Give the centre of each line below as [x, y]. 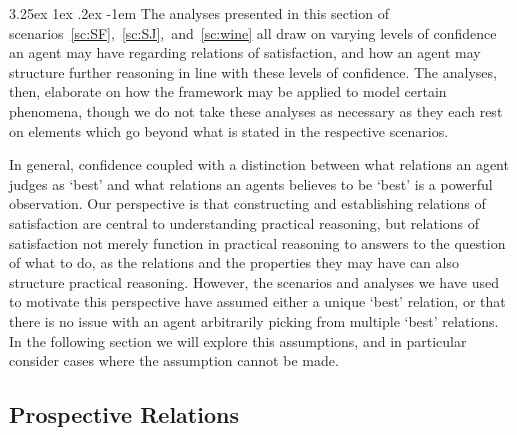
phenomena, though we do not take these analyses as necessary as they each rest [256, 110]
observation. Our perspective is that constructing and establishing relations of [247, 203]
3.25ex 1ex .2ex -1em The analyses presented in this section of [199, 13]
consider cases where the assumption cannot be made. [174, 360]
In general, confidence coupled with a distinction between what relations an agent [259, 164]
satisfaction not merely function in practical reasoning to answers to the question [257, 242]
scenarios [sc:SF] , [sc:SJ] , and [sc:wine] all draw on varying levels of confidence [253, 32]
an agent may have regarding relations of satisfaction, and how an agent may [245, 52]
